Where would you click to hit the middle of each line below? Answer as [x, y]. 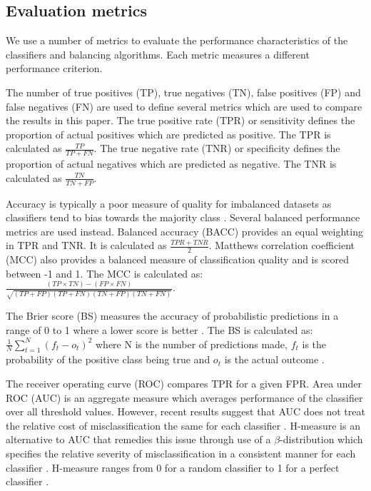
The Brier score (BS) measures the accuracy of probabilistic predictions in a [172, 316]
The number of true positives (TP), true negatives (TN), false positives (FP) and [183, 92]
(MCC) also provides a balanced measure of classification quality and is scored [177, 259]
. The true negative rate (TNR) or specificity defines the [217, 148]
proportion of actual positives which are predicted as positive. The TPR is [168, 134]
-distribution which [321, 439]
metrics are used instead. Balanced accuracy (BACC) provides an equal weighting [184, 231]
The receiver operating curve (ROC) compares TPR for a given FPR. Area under [184, 383]
